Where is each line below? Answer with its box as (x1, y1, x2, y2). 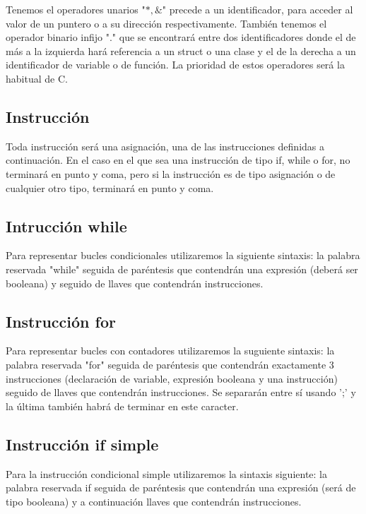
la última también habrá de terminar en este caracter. (6, 398, 239, 413)
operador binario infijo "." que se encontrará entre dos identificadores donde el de (6, 30, 356, 44)
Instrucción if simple (6, 433, 159, 455)
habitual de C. (6, 71, 68, 85)
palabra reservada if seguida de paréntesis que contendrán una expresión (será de (6, 480, 356, 495)
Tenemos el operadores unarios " (6, 2, 146, 16)
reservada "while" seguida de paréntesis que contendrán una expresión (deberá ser (6, 261, 358, 276)
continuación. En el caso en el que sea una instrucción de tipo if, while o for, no (6, 153, 350, 167)
